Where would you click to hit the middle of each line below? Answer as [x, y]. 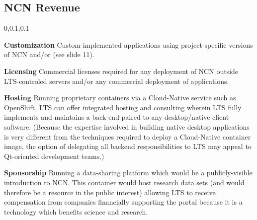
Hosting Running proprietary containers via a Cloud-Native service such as [120, 98]
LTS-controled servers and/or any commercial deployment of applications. [117, 81]
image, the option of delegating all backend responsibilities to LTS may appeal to [128, 146]
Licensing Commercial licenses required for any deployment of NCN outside [121, 71]
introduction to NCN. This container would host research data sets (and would [124, 182]
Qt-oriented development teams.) [54, 156]
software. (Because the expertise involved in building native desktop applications [127, 126]
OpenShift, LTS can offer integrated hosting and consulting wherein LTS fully [123, 107]
